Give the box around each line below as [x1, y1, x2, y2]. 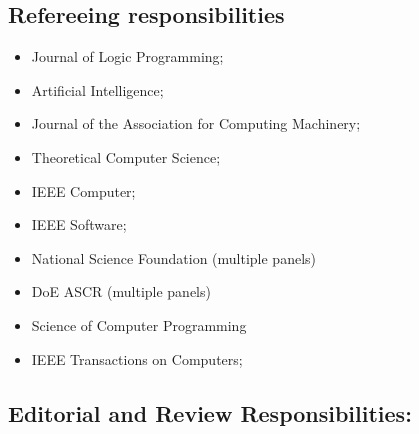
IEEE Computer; [31, 180, 136, 201]
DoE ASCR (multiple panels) [31, 281, 211, 302]
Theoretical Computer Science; [31, 146, 221, 167]
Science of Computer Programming [31, 314, 247, 335]
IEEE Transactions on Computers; [31, 348, 243, 369]
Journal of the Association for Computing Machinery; [31, 113, 361, 134]
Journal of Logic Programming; [31, 46, 224, 67]
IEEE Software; [31, 214, 127, 235]
